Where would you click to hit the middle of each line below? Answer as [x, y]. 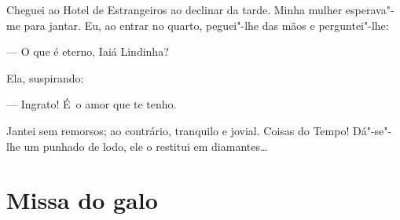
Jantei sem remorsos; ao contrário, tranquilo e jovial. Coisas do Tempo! [178, 130]
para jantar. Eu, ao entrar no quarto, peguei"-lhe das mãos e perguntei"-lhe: [206, 25]
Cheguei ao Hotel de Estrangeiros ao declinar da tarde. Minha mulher [174, 9]
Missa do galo [82, 200]
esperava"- [370, 9]
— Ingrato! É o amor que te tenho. [92, 104]
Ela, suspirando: [45, 77]
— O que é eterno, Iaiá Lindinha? [88, 51]
